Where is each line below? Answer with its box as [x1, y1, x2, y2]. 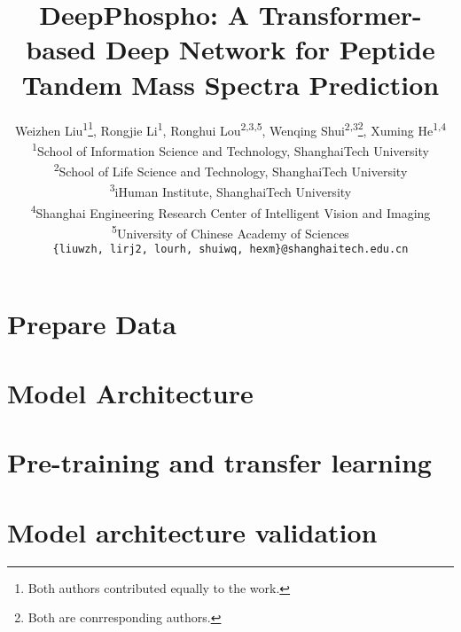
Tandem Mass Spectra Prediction [21, 66, 440, 102]
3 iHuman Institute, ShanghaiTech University [109, 180, 352, 200]
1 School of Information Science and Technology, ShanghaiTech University [32, 138, 429, 160]
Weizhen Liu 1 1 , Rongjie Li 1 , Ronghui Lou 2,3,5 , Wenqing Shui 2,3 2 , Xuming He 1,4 [14, 118, 447, 139]
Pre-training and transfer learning [7, 444, 432, 480]
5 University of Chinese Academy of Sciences [112, 221, 349, 242]
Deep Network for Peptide [105, 31, 435, 67]
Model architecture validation [7, 513, 378, 550]
